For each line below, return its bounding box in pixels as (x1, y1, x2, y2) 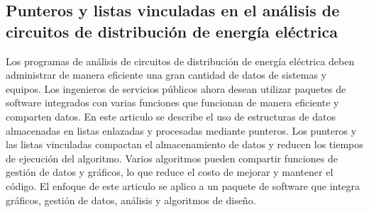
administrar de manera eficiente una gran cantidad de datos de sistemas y (6, 67, 327, 82)
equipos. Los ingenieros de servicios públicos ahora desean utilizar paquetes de (6, 81, 346, 96)
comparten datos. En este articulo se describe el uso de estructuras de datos (6, 108, 336, 123)
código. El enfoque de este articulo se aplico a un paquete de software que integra (6, 178, 360, 193)
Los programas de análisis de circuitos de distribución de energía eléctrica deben (6, 53, 355, 68)
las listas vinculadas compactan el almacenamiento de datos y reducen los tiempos (6, 137, 363, 152)
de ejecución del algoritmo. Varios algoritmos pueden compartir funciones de (6, 150, 338, 165)
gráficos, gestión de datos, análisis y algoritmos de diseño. (6, 192, 256, 207)
